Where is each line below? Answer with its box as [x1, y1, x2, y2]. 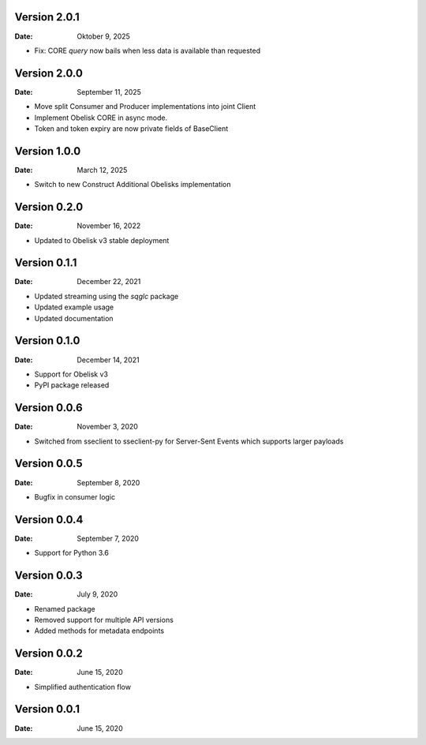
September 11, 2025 [77, 87, 142, 96]
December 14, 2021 [77, 355, 140, 365]
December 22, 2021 [77, 277, 141, 286]
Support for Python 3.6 [34, 548, 110, 558]
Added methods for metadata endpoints [34, 626, 165, 635]
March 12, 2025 [77, 165, 128, 174]
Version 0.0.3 [14, 569, 83, 582]
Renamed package [34, 604, 95, 613]
